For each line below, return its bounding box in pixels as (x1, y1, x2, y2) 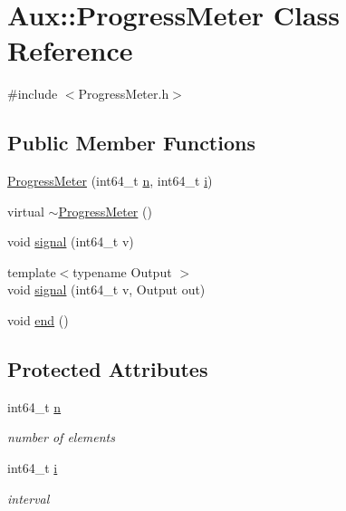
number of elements (7, 428, 115, 447)
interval (7, 488, 50, 507)
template (7, 262, 56, 281)
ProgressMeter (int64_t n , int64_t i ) (7, 171, 213, 190)
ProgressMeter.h (78, 84, 169, 103)
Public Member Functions (7, 129, 255, 157)
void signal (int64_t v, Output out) (7, 280, 206, 299)
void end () (7, 311, 69, 330)
